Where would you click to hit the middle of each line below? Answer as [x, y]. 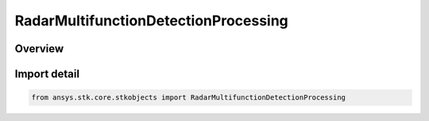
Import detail [47, 74]
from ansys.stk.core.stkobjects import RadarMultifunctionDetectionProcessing [188, 98]
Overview [39, 49]
